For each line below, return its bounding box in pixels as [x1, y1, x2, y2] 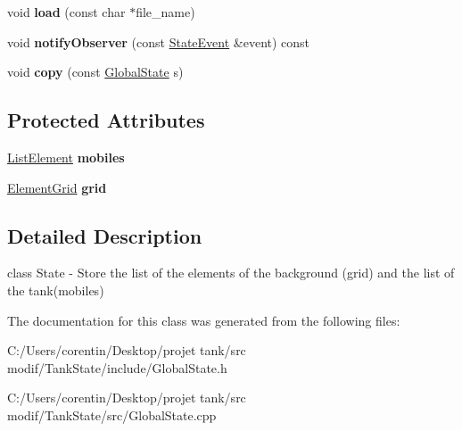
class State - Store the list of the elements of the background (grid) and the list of [7, 263, 455, 282]
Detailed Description [7, 221, 202, 249]
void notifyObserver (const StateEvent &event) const [7, 32, 310, 51]
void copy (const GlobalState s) [7, 62, 184, 81]
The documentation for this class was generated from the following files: [7, 311, 400, 329]
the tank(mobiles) [7, 280, 104, 299]
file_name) [136, 3, 195, 21]
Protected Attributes [7, 106, 205, 134]
